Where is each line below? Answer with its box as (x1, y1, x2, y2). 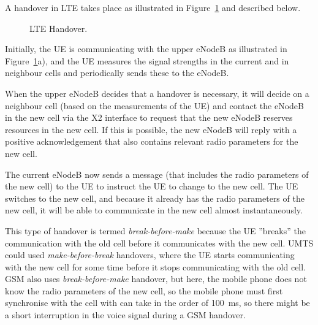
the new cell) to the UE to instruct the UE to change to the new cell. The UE (5, 180, 298, 193)
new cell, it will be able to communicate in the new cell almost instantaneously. (5, 204, 303, 216)
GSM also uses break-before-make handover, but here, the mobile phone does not (5, 272, 307, 285)
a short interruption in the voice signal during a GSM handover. (5, 308, 246, 321)
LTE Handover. (29, 21, 88, 34)
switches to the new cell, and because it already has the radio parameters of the (5, 191, 305, 204)
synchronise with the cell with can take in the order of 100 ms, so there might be (5, 296, 310, 309)
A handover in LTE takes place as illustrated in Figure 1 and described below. (5, 1, 301, 13)
